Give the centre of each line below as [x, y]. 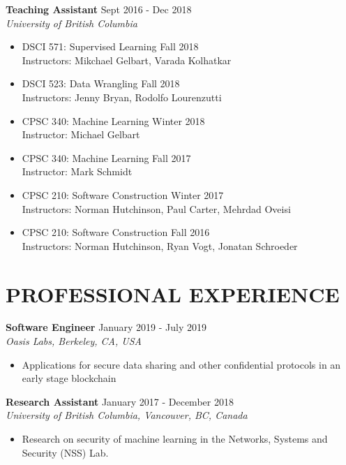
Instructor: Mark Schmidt [77, 171]
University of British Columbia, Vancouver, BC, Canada [127, 415]
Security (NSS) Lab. [65, 452]
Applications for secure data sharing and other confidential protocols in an [181, 364]
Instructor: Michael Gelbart [81, 134]
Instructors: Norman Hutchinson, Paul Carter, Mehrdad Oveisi [156, 208]
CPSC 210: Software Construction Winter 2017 [123, 194]
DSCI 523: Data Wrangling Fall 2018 [101, 83]
